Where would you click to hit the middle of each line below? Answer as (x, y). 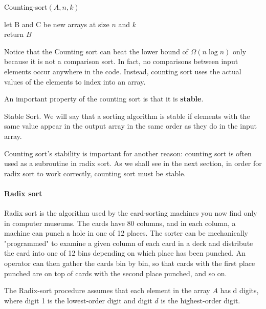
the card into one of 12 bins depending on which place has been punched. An (125, 253)
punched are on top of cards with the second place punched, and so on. (116, 273)
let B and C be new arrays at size (57, 24)
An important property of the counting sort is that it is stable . (104, 99)
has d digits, (239, 290)
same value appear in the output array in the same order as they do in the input (130, 126)
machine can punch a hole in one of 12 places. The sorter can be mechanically (126, 233)
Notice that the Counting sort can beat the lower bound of (96, 51)
